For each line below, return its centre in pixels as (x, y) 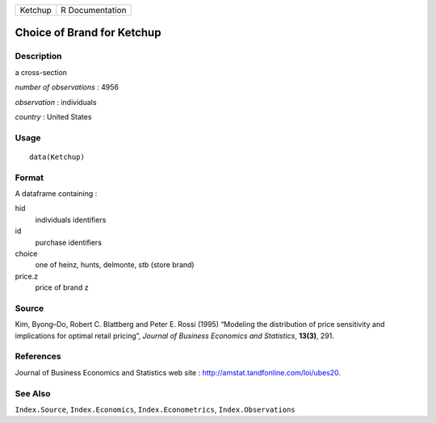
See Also (33, 393)
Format (29, 178)
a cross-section (41, 72)
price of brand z (62, 287)
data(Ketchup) (57, 157)
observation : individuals (56, 102)
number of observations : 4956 (67, 87)
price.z (27, 276)
